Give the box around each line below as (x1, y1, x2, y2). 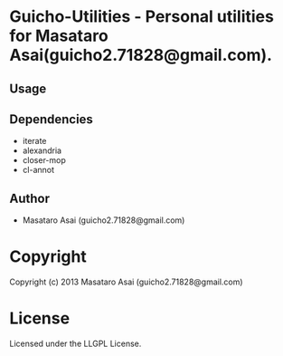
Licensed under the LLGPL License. (9, 338, 142, 350)
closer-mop (22, 155, 66, 166)
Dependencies (9, 111, 93, 127)
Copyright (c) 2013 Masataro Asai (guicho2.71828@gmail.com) (9, 276, 243, 287)
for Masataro (9, 25, 108, 46)
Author (9, 190, 50, 206)
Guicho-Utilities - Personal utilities (9, 6, 274, 27)
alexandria (22, 145, 61, 156)
